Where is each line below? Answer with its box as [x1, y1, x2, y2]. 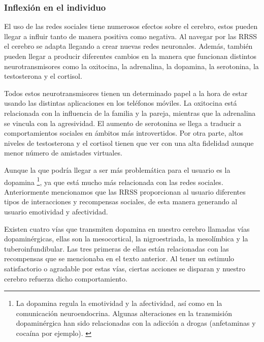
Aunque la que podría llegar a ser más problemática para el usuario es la [4, 164, 230, 175]
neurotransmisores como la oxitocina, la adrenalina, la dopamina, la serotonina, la [4, 60, 259, 71]
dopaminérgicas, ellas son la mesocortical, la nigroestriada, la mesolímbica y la [4, 233, 248, 244]
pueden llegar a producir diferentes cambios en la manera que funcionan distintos [4, 51, 257, 61]
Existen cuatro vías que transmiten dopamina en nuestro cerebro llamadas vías [4, 223, 250, 234]
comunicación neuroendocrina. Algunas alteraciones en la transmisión [16, 307, 232, 318]
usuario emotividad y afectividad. [4, 206, 108, 216]
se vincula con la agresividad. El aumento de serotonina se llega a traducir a [4, 117, 241, 128]
